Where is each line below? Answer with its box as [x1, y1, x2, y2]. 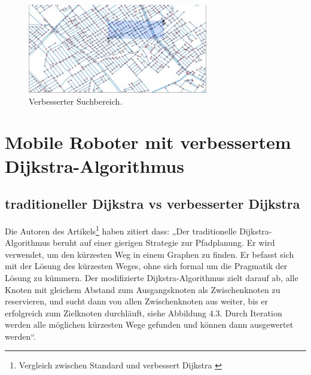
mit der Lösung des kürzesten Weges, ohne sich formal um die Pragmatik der [5, 260, 288, 272]
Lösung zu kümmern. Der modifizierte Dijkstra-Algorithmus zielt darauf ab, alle [5, 271, 298, 283]
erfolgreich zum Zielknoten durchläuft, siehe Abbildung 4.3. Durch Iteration [5, 306, 282, 319]
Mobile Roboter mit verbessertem [5, 130, 291, 154]
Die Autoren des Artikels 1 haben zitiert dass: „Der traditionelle [5, 222, 237, 237]
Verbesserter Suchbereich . [29, 94, 123, 107]
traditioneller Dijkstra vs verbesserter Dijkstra [5, 194, 300, 213]
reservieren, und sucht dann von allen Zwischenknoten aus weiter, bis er [5, 295, 269, 307]
